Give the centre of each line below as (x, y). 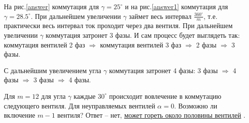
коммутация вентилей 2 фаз (44, 44)
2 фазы (206, 44)
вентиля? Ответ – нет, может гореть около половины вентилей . (151, 115)
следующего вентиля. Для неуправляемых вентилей (80, 105)
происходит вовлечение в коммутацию (165, 96)
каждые (85, 96)
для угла (53, 96)
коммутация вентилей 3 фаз (140, 44)
